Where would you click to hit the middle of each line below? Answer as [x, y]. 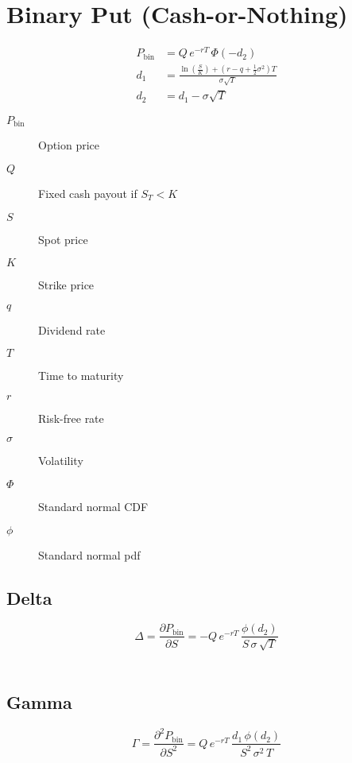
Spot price [63, 239]
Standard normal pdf [89, 554]
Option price [69, 145]
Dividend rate [72, 329]
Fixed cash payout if [88, 193]
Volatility [61, 461]
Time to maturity [81, 376]
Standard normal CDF [93, 507]
